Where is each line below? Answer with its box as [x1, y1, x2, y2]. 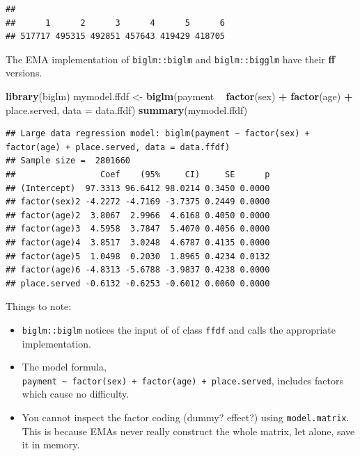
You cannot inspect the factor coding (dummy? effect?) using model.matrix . [22, 410, 350, 425]
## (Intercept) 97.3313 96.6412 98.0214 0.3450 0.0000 [6, 183, 270, 193]
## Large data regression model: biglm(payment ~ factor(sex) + [6, 129, 310, 139]
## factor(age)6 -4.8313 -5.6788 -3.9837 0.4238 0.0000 [6, 265, 270, 275]
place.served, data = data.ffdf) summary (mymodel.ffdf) [6, 102, 248, 117]
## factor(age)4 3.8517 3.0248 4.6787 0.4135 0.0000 [6, 237, 270, 247]
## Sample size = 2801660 [6, 156, 130, 166]
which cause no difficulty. [22, 386, 130, 401]
